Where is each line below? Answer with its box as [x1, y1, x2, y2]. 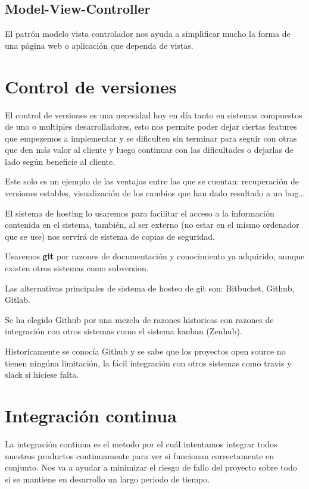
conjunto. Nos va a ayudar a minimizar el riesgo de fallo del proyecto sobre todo [5, 461, 297, 474]
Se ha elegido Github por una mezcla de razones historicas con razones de [5, 313, 274, 325]
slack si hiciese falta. [5, 368, 79, 381]
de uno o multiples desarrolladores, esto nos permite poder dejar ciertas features [5, 120, 297, 133]
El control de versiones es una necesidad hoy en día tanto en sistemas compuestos [5, 108, 302, 121]
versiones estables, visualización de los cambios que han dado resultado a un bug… [5, 187, 304, 199]
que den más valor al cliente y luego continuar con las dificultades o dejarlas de [5, 143, 294, 156]
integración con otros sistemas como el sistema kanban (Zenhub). [5, 325, 242, 337]
